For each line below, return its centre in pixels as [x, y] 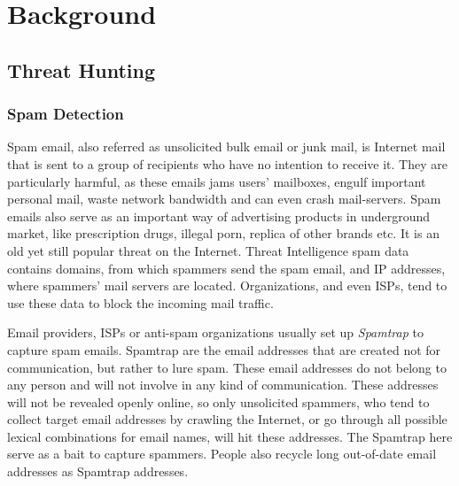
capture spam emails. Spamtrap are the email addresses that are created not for [224, 349]
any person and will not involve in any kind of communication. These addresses [223, 385]
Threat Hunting [82, 69]
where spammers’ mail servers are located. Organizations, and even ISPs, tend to [227, 285]
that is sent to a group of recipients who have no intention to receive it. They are [227, 163]
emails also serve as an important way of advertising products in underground [219, 216]
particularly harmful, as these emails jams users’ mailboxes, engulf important [217, 181]
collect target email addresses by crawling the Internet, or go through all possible [227, 419]
